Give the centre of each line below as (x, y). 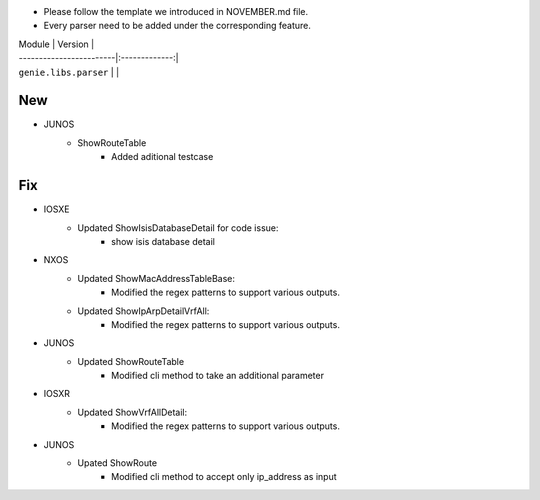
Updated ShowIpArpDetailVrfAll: (143, 311)
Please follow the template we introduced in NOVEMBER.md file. (176, 11)
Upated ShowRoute (117, 463)
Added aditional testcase (162, 157)
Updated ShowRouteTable (131, 361)
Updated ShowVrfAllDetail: (132, 412)
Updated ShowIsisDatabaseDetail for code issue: (178, 227)
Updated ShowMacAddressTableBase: (156, 278)
